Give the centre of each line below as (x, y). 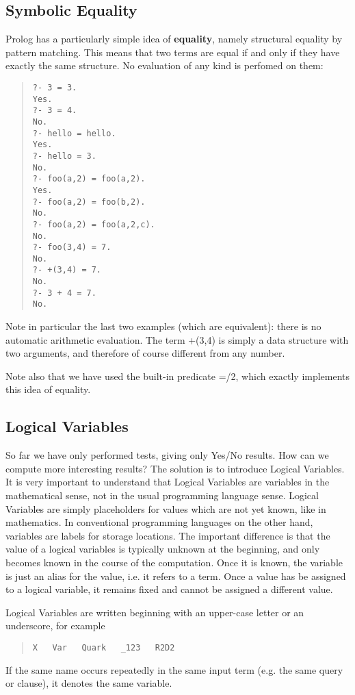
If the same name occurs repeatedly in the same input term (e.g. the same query (174, 669)
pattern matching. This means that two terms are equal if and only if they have (173, 52)
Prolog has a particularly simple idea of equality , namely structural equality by (174, 39)
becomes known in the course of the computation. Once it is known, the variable (174, 563)
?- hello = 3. (64, 156)
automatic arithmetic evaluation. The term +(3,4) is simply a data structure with (177, 339)
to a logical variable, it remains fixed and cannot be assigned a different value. (169, 589)
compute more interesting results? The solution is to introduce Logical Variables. (175, 468)
